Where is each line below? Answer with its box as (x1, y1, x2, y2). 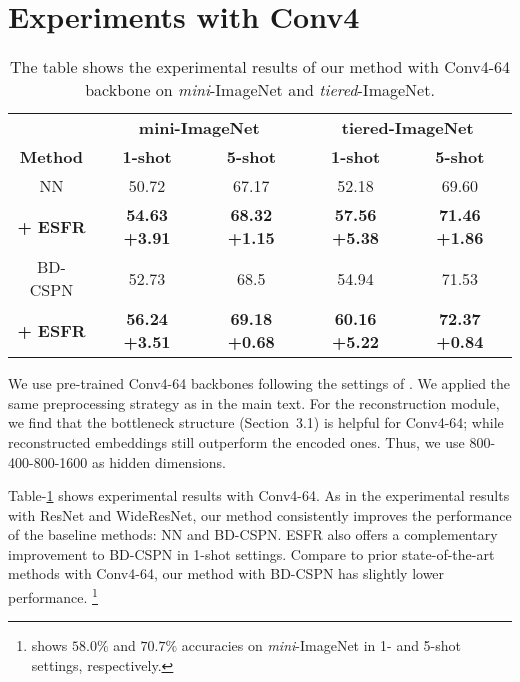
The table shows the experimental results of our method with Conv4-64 (9, 55, 511, 79)
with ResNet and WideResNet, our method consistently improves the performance (8, 504, 512, 525)
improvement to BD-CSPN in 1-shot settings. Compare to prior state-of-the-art (8, 543, 495, 564)
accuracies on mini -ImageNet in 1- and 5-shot (181, 635, 462, 656)
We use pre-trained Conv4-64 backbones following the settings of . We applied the (8, 373, 511, 394)
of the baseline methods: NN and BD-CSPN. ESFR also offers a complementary (8, 524, 498, 545)
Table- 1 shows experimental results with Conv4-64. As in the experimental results (8, 485, 510, 506)
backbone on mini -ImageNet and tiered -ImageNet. (85, 78, 435, 102)
